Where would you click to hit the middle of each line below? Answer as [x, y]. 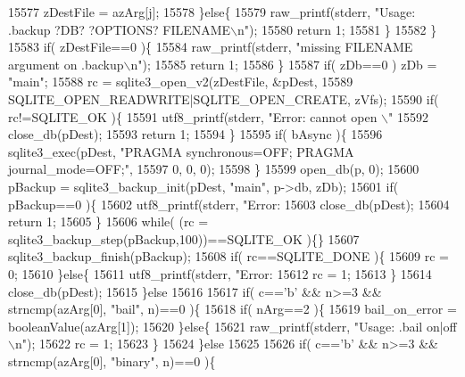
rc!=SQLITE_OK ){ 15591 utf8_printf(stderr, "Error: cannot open [193, 116]
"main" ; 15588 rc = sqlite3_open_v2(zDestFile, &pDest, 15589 [181, 82]
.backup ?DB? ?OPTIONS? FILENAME [120, 29]
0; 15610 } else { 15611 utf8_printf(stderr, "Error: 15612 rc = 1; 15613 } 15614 [220, 273]
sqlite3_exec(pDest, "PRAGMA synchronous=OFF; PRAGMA [181, 151]
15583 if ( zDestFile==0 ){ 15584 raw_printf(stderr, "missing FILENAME [211, 47]
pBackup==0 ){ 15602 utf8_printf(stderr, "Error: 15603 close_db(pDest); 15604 [229, 204]
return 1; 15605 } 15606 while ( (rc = [108, 221]
